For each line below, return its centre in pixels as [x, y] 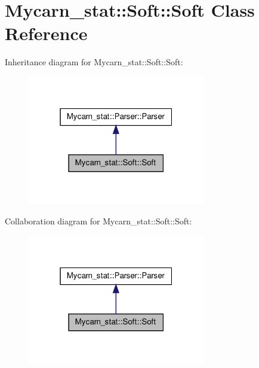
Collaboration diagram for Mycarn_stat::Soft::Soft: [98, 221]
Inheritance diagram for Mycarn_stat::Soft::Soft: [94, 62]
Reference [46, 33]
